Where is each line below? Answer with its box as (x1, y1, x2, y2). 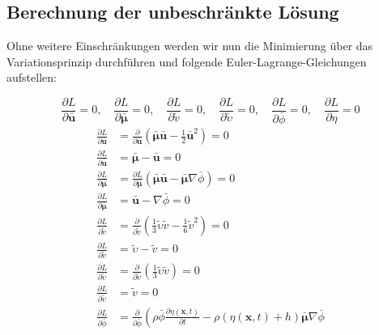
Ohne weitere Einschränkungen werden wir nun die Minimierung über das (6, 37, 373, 54)
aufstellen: (6, 69, 57, 86)
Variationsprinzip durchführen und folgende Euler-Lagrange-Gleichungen (6, 53, 367, 70)
